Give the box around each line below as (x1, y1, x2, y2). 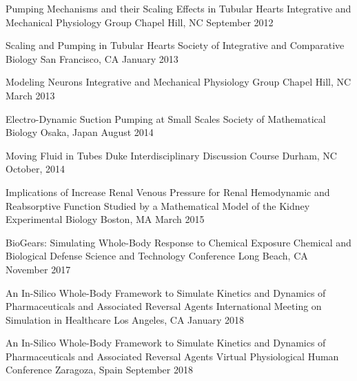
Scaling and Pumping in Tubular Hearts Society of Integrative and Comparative (6, 38, 345, 52)
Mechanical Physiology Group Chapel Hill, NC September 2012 (6, 14, 274, 29)
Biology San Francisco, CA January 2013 (6, 51, 178, 66)
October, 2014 (6, 162, 65, 176)
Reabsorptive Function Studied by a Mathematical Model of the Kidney (6, 198, 310, 213)
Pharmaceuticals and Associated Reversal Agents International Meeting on (6, 299, 322, 313)
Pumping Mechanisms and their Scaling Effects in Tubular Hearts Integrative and (6, 1, 351, 15)
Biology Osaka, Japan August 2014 (6, 125, 154, 139)
